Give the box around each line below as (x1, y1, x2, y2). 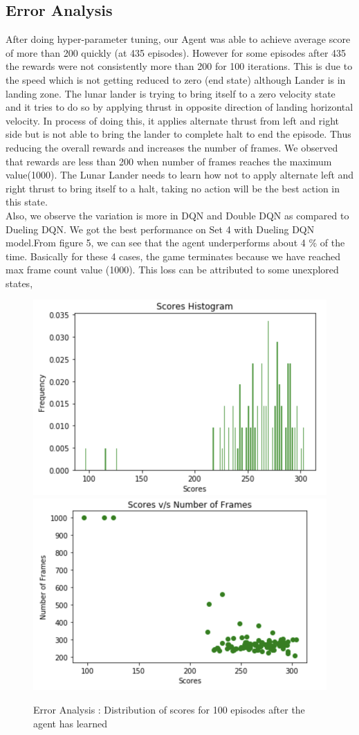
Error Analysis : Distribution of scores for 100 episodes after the (33, 702, 305, 716)
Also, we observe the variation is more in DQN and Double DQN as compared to (6, 208, 349, 222)
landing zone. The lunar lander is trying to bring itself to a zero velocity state (6, 86, 335, 100)
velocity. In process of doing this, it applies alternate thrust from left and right (6, 113, 340, 127)
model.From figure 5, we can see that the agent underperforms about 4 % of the (6, 235, 345, 250)
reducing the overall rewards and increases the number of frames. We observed (6, 140, 338, 154)
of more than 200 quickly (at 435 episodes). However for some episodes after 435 (6, 45, 347, 60)
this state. (6, 194, 48, 209)
